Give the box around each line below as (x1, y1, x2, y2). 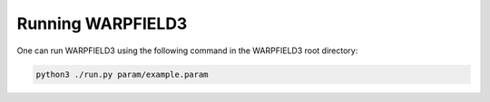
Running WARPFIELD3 (16, 14, 188, 33)
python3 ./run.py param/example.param (35, 69, 209, 79)
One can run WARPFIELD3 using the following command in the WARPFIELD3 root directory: (16, 45, 358, 56)
